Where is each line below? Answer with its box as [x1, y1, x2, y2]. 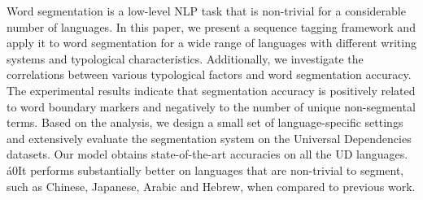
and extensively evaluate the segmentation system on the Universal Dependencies [7, 129, 412, 146]
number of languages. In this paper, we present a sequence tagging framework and [7, 18, 416, 35]
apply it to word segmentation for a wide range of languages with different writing [7, 34, 416, 51]
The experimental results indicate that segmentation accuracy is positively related [7, 81, 416, 98]
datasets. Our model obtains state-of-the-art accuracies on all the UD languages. [7, 146, 408, 163]
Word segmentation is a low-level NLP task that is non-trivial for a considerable [7, 2, 406, 19]
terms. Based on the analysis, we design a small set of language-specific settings [7, 114, 403, 131]
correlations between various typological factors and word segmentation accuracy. [7, 66, 412, 83]
